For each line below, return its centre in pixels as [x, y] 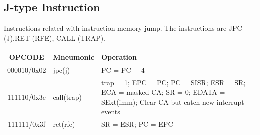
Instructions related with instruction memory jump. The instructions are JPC [123, 28]
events [111, 111]
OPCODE [27, 57]
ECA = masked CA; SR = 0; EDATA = [163, 92]
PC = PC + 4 [123, 69]
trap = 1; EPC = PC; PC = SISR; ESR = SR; [174, 82]
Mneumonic [74, 57]
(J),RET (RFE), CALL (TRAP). [55, 38]
